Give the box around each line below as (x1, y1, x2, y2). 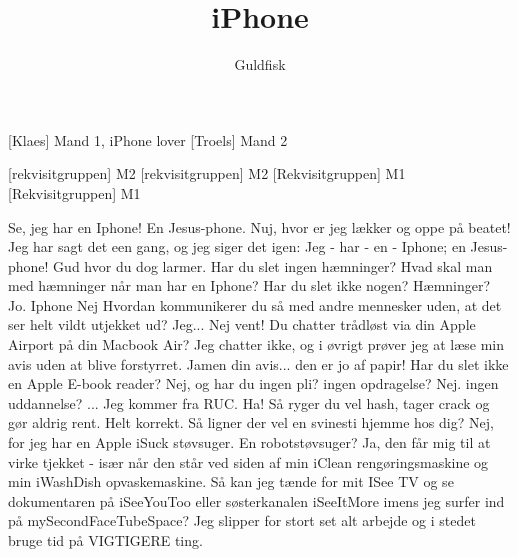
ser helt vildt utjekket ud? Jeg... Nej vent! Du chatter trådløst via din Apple (8, 314, 476, 335)
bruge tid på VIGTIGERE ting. (8, 530, 203, 550)
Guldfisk (234, 54, 286, 75)
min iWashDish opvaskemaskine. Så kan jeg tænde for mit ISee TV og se (8, 471, 454, 492)
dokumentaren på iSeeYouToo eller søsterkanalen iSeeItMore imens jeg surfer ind (8, 490, 505, 511)
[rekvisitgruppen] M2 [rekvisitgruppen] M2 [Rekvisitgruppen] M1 (8, 163, 406, 184)
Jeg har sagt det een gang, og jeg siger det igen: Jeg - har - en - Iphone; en (8, 236, 466, 257)
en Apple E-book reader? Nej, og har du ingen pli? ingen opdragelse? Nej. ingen (8, 373, 499, 394)
